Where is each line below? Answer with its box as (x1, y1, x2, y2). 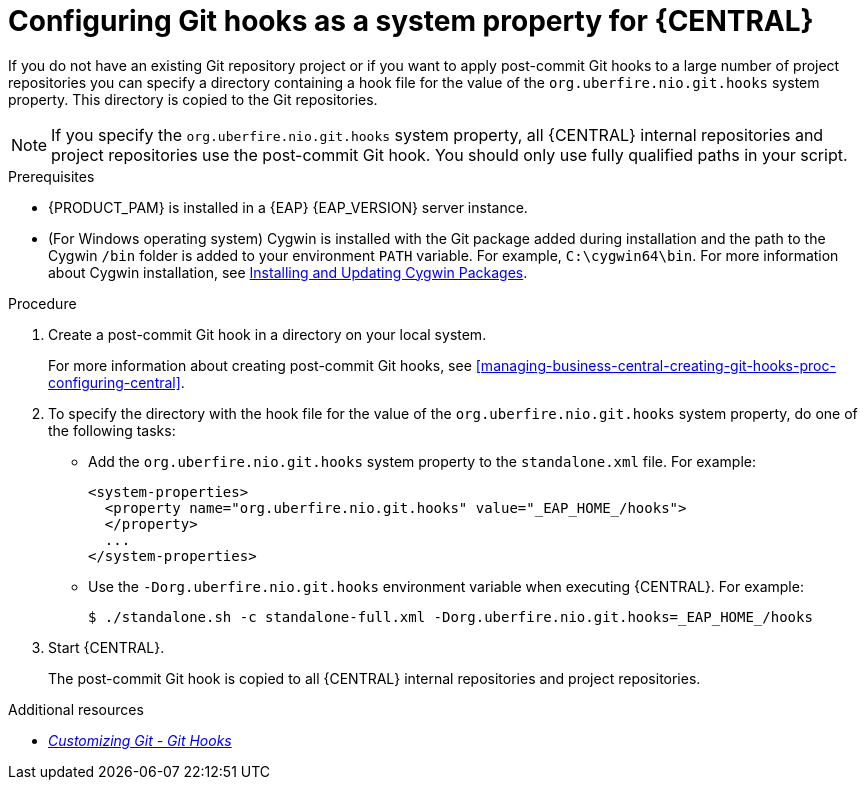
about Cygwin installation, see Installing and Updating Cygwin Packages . (48, 263, 528, 281)
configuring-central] (48, 373, 181, 391)
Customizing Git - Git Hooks (48, 731, 232, 749)
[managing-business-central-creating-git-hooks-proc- (475, 356, 836, 374)
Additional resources (8, 700, 144, 718)
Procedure (8, 294, 77, 312)
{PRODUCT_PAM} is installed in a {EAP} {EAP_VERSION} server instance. (48, 198, 528, 216)
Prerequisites (8, 167, 95, 185)
